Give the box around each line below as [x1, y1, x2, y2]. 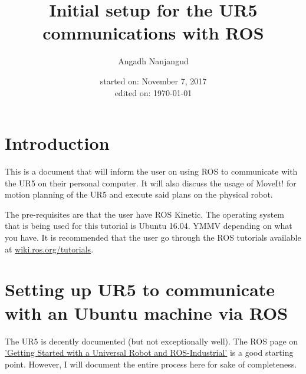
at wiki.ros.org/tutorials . [5, 242, 94, 255]
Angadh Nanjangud [118, 55, 189, 67]
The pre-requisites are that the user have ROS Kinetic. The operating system [5, 208, 285, 220]
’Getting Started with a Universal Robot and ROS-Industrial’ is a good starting [5, 346, 294, 359]
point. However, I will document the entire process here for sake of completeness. [5, 357, 297, 370]
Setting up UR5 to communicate [5, 277, 275, 301]
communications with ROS [42, 21, 264, 45]
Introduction [5, 131, 110, 155]
